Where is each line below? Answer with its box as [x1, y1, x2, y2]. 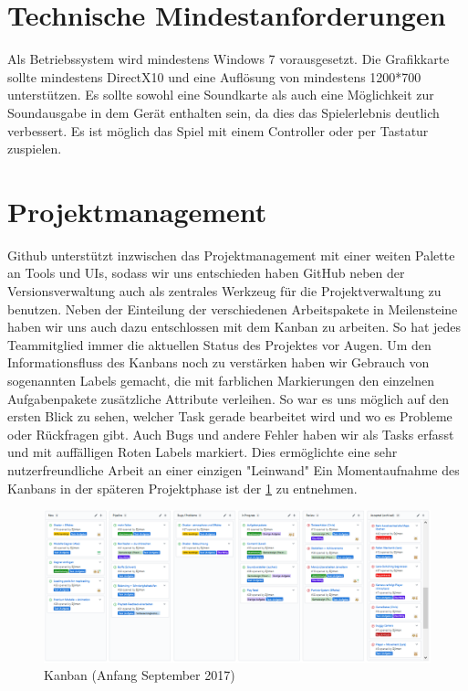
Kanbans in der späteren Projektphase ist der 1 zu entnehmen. [7, 478, 358, 497]
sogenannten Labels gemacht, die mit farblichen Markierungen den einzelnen [7, 370, 434, 389]
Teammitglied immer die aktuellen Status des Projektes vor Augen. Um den [7, 335, 432, 354]
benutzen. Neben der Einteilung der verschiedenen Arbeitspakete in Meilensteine [7, 299, 458, 318]
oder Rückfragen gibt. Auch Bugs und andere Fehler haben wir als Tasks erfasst [7, 424, 454, 443]
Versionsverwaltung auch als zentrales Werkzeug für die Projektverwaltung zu [7, 282, 442, 300]
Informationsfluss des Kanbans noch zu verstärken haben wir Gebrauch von [7, 353, 430, 372]
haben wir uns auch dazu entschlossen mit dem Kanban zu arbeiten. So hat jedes [7, 317, 462, 336]
